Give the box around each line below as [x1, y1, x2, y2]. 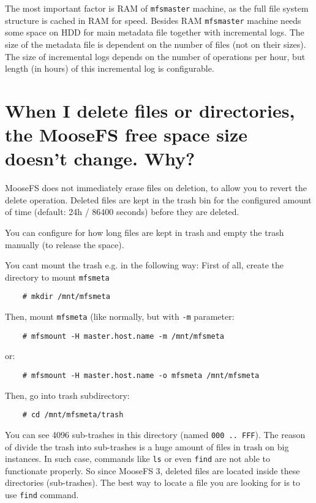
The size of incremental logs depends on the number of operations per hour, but [5, 50, 306, 62]
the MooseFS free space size [5, 122, 248, 147]
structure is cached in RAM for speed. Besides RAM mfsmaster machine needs [5, 13, 301, 26]
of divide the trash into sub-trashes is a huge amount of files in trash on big [5, 440, 289, 453]
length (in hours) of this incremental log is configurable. [5, 62, 214, 75]
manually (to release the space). [5, 238, 124, 251]
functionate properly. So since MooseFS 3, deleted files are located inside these [5, 464, 300, 477]
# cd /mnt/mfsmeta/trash [22, 410, 124, 420]
